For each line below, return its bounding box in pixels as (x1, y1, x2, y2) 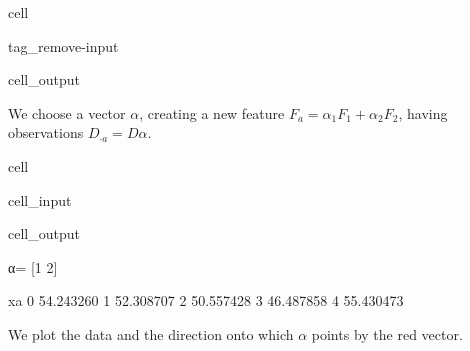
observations (8, 122, 84, 143)
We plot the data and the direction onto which (8, 323, 294, 344)
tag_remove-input (8, 35, 119, 56)
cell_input (8, 189, 72, 210)
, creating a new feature (139, 102, 285, 123)
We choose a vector (8, 102, 126, 123)
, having (398, 102, 448, 123)
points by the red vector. (311, 323, 463, 344)
